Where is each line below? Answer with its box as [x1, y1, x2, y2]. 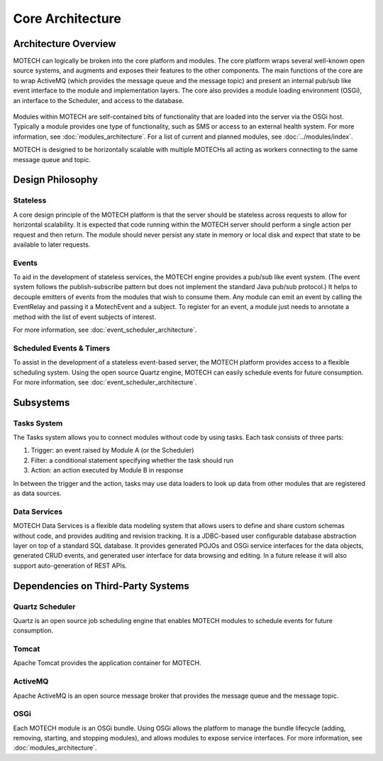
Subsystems [13, 396, 70, 409]
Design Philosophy [13, 174, 99, 186]
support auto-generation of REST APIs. [13, 561, 128, 570]
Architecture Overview [13, 38, 116, 50]
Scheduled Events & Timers [13, 343, 111, 353]
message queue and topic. [13, 155, 91, 163]
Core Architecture [13, 11, 122, 26]
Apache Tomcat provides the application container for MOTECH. [13, 659, 201, 667]
